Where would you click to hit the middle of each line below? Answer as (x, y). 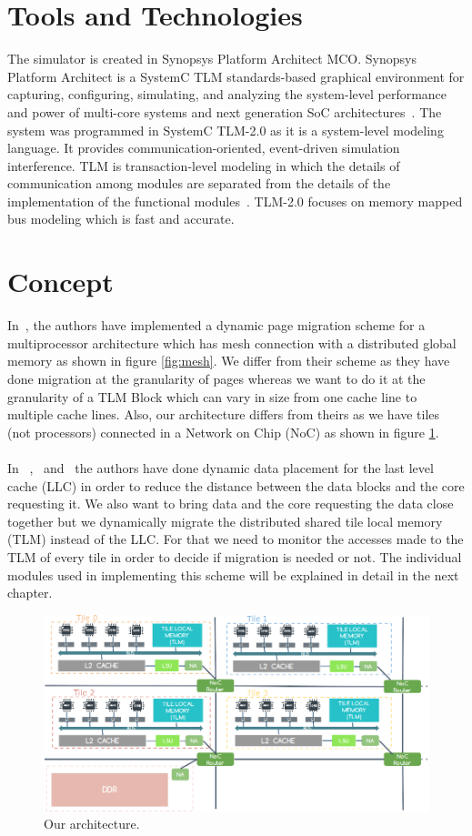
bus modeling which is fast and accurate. (121, 219)
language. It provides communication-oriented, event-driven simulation (204, 148)
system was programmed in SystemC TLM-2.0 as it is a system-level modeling (226, 130)
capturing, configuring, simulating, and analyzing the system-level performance (227, 94)
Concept (60, 282)
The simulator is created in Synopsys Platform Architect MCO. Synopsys (212, 59)
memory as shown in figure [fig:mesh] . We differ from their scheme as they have (229, 361)
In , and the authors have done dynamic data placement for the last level (221, 467)
